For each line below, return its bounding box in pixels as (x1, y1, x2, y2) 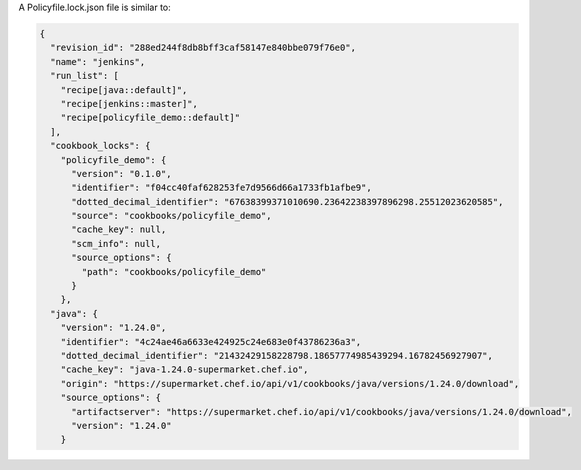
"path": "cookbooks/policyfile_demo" (81, 266, 267, 277)
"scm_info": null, (71, 238, 162, 249)
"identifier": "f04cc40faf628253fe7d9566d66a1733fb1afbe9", (71, 182, 372, 194)
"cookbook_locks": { (50, 140, 151, 152)
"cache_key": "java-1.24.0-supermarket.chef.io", (60, 364, 309, 375)
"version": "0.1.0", (71, 168, 172, 179)
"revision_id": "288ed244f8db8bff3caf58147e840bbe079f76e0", (50, 42, 357, 54)
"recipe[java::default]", (60, 84, 188, 95)
